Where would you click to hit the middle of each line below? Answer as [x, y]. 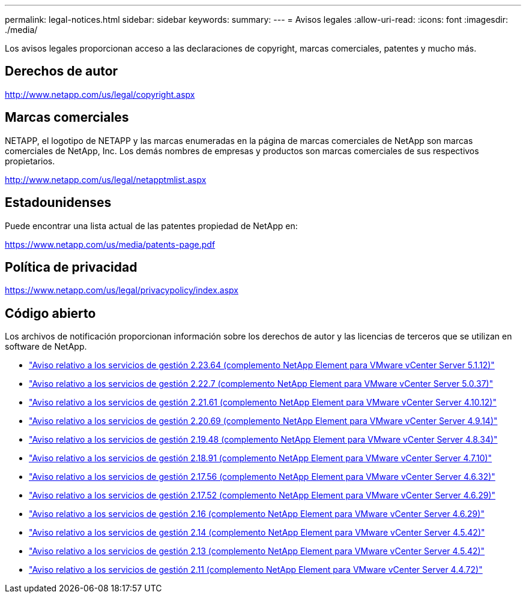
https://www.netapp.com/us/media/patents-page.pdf [110, 244]
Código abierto [50, 313]
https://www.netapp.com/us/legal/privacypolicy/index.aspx [122, 290]
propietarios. [30, 161]
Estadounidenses [58, 203]
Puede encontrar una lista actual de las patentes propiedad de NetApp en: [151, 226]
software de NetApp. [46, 347]
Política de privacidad [71, 267]
